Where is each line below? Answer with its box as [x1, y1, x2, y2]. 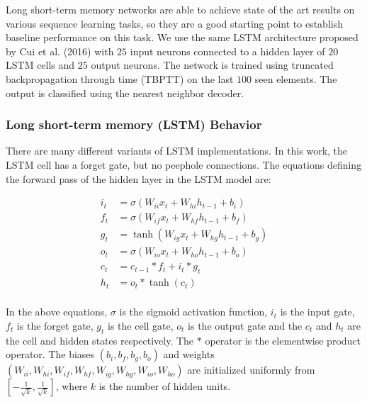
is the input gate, [280, 304, 355, 319]
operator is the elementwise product [205, 333, 361, 347]
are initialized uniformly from [187, 362, 315, 377]
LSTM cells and [6, 57, 75, 72]
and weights [163, 347, 215, 362]
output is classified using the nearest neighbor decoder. [6, 85, 244, 100]
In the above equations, [6, 304, 108, 319]
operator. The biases [6, 347, 95, 362]
